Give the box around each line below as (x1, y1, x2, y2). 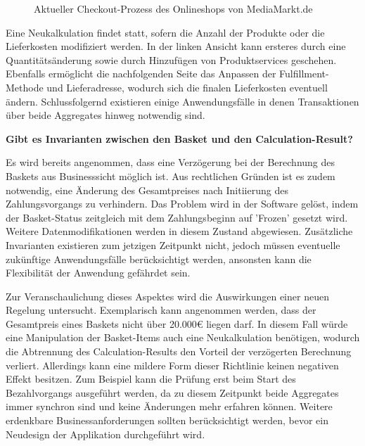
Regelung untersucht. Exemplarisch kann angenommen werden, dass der (6, 302, 316, 317)
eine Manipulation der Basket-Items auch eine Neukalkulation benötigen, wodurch (6, 330, 360, 345)
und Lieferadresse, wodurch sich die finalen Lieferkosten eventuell (46, 79, 328, 94)
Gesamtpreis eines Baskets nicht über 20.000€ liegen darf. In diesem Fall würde (6, 316, 348, 331)
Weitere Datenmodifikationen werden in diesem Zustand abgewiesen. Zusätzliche (6, 224, 353, 238)
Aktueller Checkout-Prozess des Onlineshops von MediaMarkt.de (34, 1, 313, 15)
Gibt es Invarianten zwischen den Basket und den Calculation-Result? (6, 131, 353, 146)
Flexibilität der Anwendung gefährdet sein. (6, 265, 191, 280)
